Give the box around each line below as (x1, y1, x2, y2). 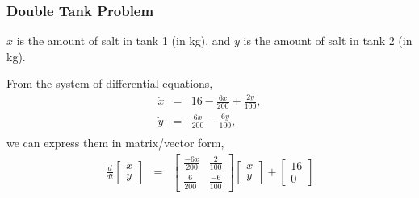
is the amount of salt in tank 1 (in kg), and (16, 32, 231, 49)
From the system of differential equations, (6, 75, 213, 92)
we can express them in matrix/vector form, (6, 134, 224, 151)
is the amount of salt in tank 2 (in (243, 32, 413, 49)
